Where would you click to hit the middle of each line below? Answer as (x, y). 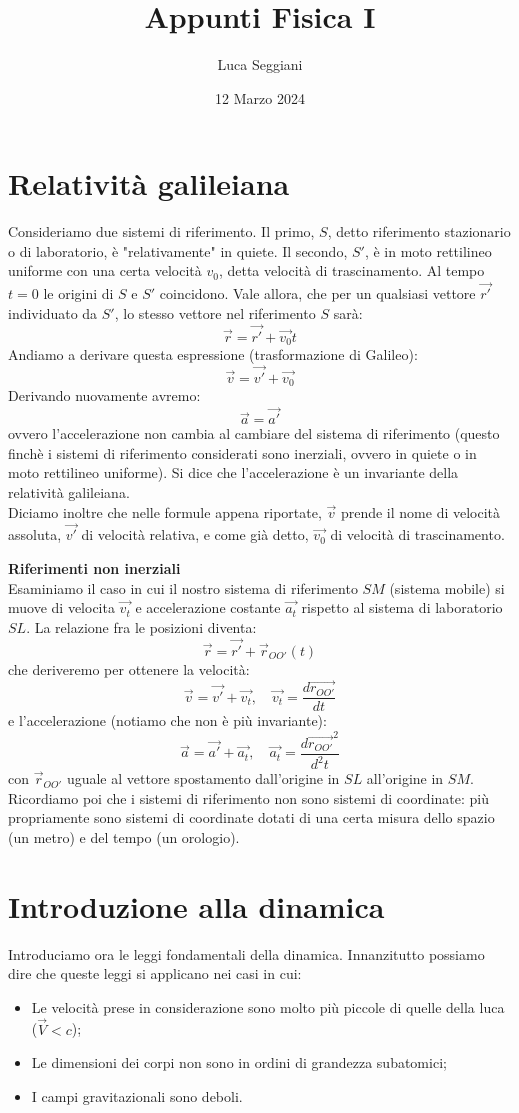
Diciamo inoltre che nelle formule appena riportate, (165, 511)
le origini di (78, 293)
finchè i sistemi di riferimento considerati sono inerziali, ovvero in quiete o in (242, 452)
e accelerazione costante (208, 607)
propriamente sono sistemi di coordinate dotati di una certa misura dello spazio (251, 817)
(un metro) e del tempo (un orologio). (124, 836)
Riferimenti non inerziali (94, 567)
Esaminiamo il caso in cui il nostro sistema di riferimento (183, 587)
